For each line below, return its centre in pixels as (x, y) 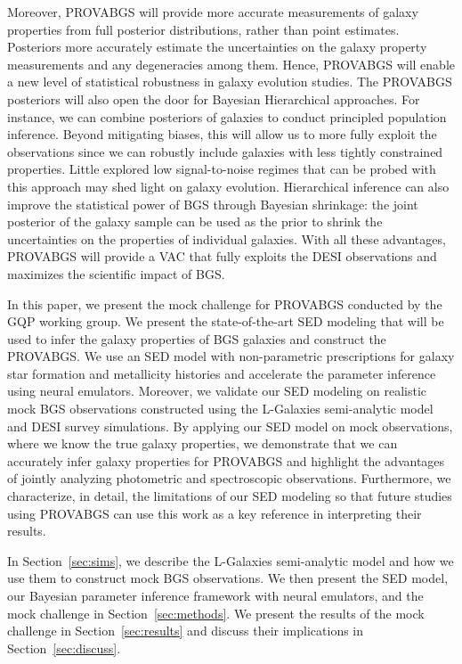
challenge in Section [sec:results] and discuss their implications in (186, 631)
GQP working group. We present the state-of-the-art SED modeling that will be (226, 321)
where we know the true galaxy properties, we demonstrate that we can (203, 443)
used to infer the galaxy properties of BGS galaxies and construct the (197, 338)
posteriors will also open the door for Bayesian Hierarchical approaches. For (214, 98)
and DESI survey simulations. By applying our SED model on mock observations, (230, 426)
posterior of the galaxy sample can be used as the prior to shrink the (195, 221)
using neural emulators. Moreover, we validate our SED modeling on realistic (217, 391)
